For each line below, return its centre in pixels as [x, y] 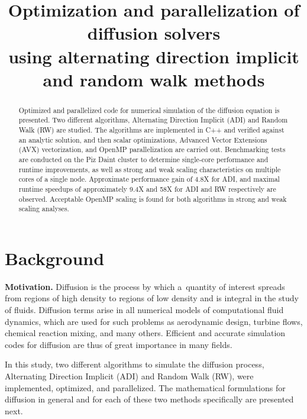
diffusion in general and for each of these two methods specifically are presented [149, 399]
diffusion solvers [154, 33]
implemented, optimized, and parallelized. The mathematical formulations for [145, 387]
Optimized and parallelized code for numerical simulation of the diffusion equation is [149, 110]
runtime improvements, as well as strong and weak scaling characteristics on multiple [150, 169]
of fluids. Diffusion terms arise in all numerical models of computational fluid [144, 310]
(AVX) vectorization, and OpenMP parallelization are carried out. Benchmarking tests [152, 149]
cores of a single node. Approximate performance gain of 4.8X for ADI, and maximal [149, 179]
